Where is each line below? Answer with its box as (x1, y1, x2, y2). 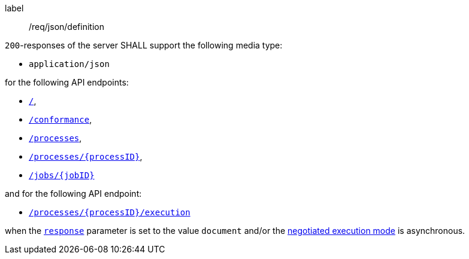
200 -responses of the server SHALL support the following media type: (5, 40, 283, 50)
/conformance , (29, 114, 92, 124)
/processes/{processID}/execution (29, 208, 190, 217)
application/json (29, 59, 110, 69)
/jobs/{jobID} (29, 170, 95, 180)
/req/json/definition (29, 22, 104, 32)
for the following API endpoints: (5, 77, 129, 87)
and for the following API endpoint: (5, 188, 142, 199)
